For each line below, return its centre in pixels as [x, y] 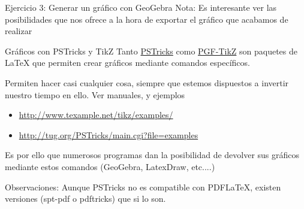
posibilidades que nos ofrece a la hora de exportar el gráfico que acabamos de [147, 19]
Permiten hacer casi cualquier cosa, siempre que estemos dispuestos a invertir [147, 82]
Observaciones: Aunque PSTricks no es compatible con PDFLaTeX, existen [143, 187]
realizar [19, 31]
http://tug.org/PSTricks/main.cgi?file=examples [109, 134]
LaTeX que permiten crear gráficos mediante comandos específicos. [127, 63]
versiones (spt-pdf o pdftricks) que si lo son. [85, 199]
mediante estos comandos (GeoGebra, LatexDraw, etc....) [110, 166]
